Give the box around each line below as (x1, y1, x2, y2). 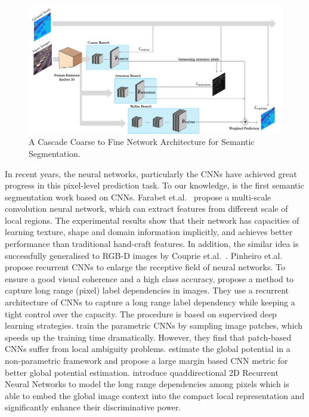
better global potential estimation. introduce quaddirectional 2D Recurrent (5, 366, 279, 378)
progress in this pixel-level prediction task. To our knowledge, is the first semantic (5, 179, 304, 191)
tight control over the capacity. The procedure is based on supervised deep (5, 307, 277, 320)
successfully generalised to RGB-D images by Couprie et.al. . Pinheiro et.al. (5, 249, 283, 261)
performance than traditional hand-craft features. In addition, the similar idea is (5, 237, 299, 250)
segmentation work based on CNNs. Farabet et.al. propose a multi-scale (5, 190, 271, 203)
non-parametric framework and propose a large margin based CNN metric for (5, 354, 288, 366)
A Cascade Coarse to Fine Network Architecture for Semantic (29, 135, 255, 148)
